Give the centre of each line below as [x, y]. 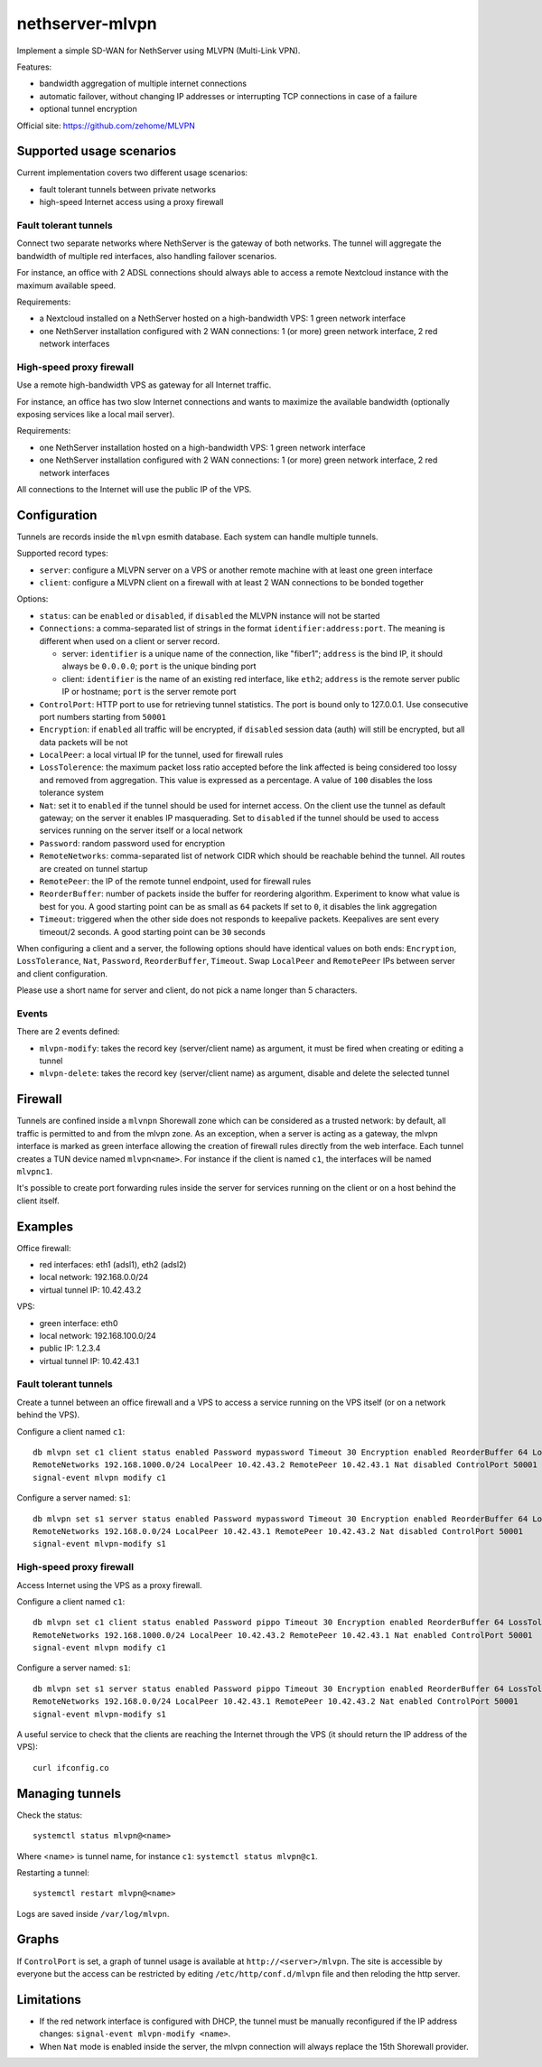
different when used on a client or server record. [130, 641]
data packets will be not [84, 742]
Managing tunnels [69, 1793]
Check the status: [50, 1815]
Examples [45, 1226]
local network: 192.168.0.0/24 [94, 1277]
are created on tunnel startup [93, 868]
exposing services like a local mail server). [96, 414]
